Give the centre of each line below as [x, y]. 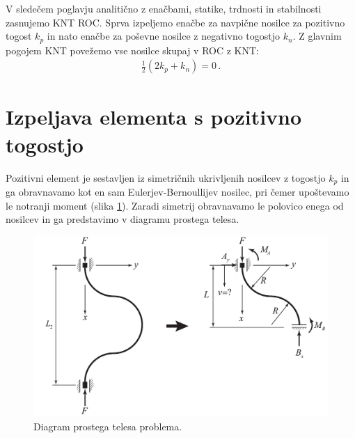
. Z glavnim [317, 36]
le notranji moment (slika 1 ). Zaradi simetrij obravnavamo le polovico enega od [175, 205]
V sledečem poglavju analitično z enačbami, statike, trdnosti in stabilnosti [164, 8]
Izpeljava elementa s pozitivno [154, 117]
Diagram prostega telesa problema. [108, 427]
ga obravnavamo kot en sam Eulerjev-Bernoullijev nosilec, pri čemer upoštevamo [177, 192]
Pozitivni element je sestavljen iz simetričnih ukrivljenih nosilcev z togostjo [166, 177]
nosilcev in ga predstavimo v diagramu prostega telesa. [123, 219]
